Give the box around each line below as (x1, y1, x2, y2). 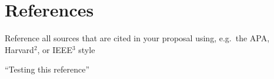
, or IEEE (37, 43, 72, 55)
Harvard (5, 43, 34, 55)
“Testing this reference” (5, 63, 90, 75)
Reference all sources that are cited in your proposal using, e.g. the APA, (5, 32, 270, 44)
